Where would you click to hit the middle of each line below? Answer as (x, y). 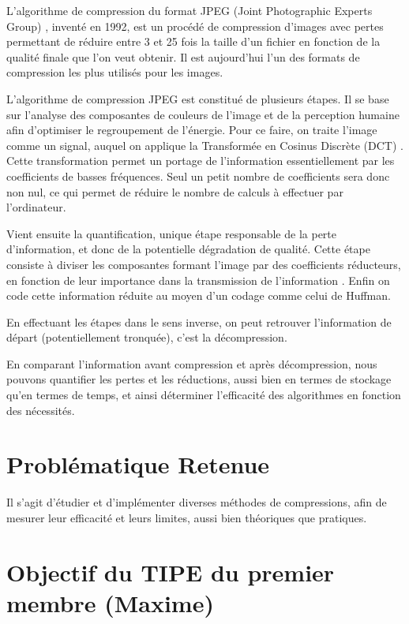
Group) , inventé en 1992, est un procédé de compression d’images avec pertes (195, 26)
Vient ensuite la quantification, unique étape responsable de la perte (171, 233)
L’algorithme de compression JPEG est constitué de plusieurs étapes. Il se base (198, 98)
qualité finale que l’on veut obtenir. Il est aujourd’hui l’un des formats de (183, 56)
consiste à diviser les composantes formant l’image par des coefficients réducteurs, (204, 264)
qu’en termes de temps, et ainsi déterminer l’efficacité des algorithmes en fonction (204, 395)
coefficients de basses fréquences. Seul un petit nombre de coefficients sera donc (198, 176)
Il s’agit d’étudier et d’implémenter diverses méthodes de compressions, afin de (197, 502)
